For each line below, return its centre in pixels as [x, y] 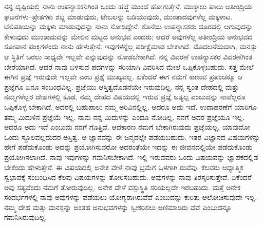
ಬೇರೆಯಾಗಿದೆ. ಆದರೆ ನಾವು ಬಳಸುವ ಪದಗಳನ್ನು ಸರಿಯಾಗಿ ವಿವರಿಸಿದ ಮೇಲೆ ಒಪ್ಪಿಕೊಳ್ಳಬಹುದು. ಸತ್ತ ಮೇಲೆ [129, 66]
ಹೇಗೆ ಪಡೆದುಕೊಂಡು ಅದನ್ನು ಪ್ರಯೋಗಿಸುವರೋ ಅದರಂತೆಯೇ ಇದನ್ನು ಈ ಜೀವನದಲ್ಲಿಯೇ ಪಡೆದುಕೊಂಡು [128, 147]
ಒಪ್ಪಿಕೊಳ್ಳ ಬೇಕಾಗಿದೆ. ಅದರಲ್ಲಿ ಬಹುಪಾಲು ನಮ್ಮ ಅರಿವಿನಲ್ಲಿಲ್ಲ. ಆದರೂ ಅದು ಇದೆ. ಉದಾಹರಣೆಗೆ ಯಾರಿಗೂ [131, 106]
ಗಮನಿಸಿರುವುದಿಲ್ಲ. [26, 217]
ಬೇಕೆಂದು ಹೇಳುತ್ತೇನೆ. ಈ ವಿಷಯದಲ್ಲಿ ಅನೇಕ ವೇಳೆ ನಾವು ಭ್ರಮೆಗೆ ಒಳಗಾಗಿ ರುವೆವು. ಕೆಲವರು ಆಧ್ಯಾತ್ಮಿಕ [124, 167]
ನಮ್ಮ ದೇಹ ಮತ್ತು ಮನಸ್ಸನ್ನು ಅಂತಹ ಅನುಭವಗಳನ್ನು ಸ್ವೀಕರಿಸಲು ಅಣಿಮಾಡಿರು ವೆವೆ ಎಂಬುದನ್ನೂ [118, 207]
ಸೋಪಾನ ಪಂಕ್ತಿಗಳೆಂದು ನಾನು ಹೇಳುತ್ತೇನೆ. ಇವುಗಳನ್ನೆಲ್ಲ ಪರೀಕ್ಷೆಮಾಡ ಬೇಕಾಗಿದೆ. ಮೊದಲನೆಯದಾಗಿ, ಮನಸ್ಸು [131, 46]
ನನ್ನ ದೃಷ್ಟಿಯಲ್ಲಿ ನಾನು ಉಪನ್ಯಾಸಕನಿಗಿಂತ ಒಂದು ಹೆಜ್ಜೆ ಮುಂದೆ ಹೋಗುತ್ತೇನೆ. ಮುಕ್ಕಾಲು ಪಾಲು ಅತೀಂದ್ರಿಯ [128, 6]
